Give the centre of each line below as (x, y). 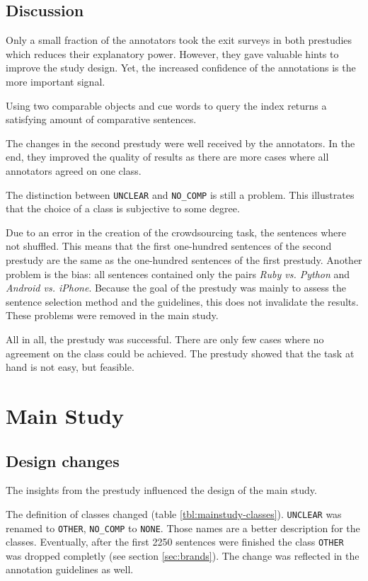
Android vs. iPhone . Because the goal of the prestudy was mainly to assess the (176, 288)
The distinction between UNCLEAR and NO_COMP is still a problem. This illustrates (180, 194)
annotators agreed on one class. (74, 170)
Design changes (63, 460)
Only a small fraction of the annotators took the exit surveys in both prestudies (179, 40)
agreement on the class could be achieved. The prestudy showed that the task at (180, 353)
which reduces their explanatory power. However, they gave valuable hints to (172, 53)
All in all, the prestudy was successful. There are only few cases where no (165, 339)
